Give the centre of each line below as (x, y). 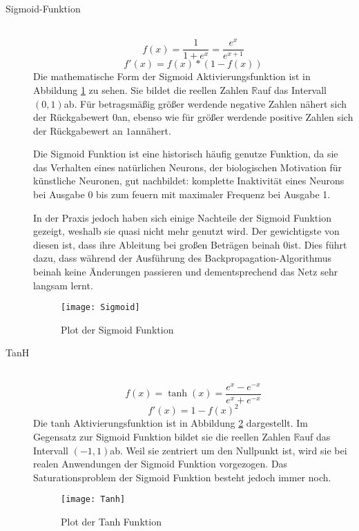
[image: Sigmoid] (100, 308)
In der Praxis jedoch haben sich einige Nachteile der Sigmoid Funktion (182, 217)
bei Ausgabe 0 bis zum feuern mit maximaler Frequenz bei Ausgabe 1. (182, 194)
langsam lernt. (63, 285)
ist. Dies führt (318, 244)
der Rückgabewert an (78, 130)
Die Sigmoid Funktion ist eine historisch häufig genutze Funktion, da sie (186, 154)
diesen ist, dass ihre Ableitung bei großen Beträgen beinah (157, 244)
